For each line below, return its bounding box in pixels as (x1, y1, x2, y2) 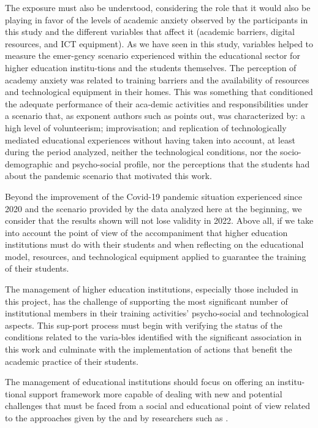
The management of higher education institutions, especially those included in (5, 283, 298, 296)
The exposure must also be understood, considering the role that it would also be (5, 1, 311, 13)
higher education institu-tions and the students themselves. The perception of (5, 61, 297, 74)
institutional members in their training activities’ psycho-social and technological (5, 307, 309, 319)
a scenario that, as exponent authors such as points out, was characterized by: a (5, 109, 305, 122)
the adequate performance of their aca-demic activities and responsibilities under (5, 97, 309, 110)
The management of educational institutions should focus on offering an (5, 375, 275, 388)
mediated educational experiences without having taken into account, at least (5, 133, 295, 146)
